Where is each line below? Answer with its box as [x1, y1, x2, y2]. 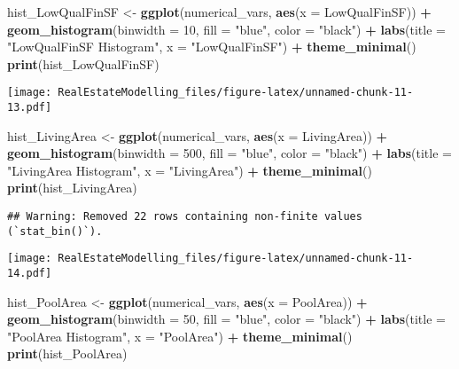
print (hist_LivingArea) [7, 178, 137, 197]
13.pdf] [7, 101, 52, 114]
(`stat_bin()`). [7, 224, 103, 238]
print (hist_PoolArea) [7, 344, 128, 363]
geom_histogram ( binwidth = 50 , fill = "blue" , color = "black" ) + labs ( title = [7, 310, 446, 328]
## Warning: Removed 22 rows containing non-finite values [7, 210, 362, 224]
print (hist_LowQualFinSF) [7, 54, 159, 73]
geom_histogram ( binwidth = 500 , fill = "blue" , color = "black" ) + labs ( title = [7, 144, 452, 162]
